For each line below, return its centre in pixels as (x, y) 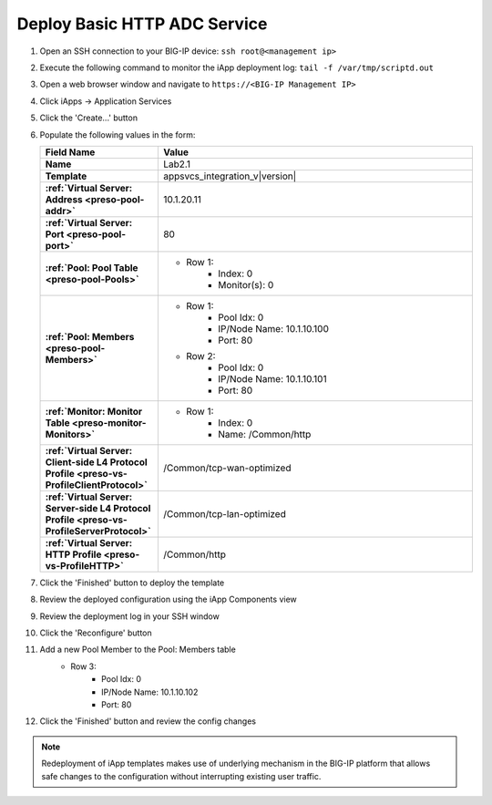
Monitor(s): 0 (246, 284)
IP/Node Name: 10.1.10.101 (272, 378)
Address (64, 199)
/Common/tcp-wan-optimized (227, 468)
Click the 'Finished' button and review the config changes (148, 721)
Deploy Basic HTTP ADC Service (142, 24)
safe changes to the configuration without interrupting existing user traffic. (181, 776)
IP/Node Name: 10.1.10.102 (150, 692)
